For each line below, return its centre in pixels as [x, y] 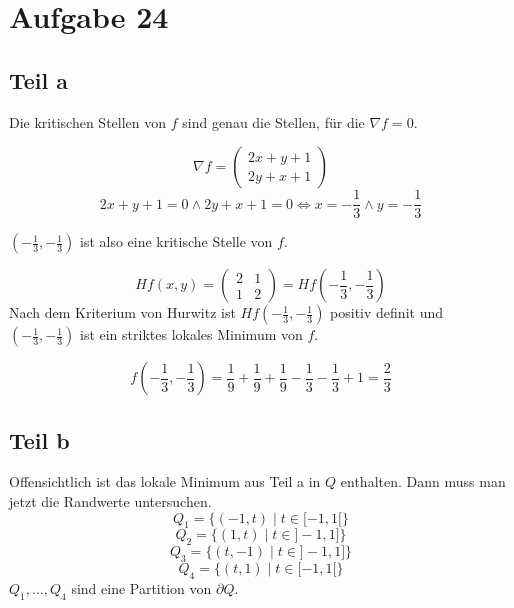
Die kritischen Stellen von [88, 121]
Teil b [39, 439]
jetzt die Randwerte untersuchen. [110, 501]
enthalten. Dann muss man [423, 481]
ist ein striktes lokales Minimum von [191, 334]
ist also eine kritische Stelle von [176, 241]
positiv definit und [386, 312]
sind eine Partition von [141, 587]
